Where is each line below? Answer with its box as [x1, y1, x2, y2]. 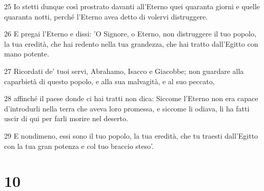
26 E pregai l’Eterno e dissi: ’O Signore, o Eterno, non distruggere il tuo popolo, [4, 28, 256, 39]
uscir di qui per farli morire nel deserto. [4, 113, 128, 124]
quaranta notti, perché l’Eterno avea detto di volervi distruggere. [4, 11, 208, 22]
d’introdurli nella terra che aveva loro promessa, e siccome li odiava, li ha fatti [4, 103, 250, 113]
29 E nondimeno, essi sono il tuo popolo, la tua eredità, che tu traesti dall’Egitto [4, 130, 258, 141]
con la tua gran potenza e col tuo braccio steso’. [4, 140, 154, 151]
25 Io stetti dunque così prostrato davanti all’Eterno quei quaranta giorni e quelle [4, 1, 260, 11]
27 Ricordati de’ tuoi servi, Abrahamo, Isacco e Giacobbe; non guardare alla [4, 65, 244, 76]
